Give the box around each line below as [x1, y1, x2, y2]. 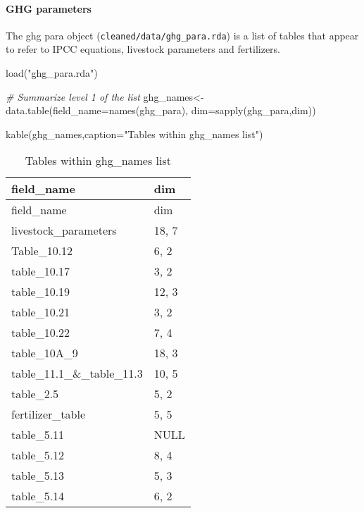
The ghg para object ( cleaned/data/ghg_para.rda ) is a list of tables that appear [6, 27, 359, 42]
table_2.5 [11, 385, 59, 402]
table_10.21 [11, 304, 70, 321]
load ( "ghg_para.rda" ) [6, 66, 98, 80]
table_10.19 [11, 283, 70, 300]
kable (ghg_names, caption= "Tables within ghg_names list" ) [6, 126, 263, 141]
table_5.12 [11, 447, 65, 464]
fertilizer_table [11, 406, 85, 423]
